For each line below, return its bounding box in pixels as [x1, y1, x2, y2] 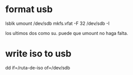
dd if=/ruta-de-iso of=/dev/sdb [5, 64, 70, 70]
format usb [5, 4, 53, 15]
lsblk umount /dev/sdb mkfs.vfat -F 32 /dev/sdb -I [5, 20, 110, 26]
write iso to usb [5, 48, 72, 59]
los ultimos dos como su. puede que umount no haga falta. [5, 30, 128, 36]
